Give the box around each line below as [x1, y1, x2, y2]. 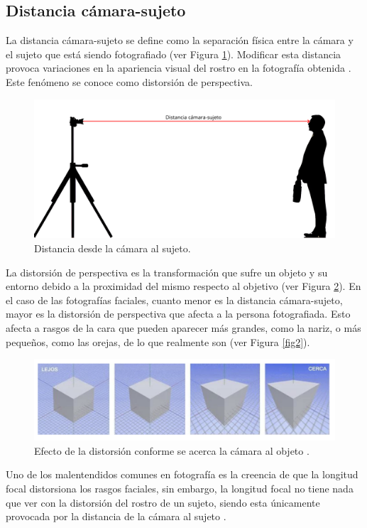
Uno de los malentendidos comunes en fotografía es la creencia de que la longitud [6, 467, 358, 482]
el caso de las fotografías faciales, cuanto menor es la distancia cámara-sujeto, [6, 292, 343, 307]
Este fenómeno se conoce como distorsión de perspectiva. [6, 74, 253, 89]
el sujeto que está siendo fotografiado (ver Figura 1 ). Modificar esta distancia [6, 46, 341, 61]
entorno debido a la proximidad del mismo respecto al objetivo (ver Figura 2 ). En [6, 279, 361, 293]
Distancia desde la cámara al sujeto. [34, 241, 191, 256]
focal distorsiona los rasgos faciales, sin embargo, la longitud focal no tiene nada [6, 481, 354, 496]
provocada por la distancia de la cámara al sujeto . [6, 509, 226, 524]
